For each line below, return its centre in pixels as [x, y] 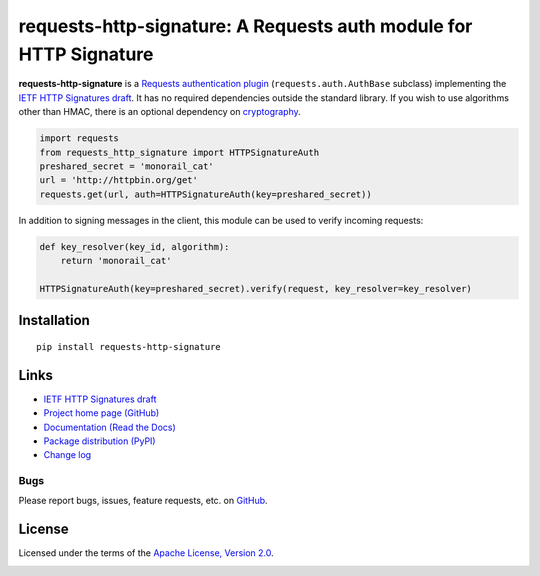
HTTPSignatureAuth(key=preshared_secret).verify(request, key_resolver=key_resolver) [255, 288]
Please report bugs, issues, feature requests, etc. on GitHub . [143, 501]
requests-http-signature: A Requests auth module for [245, 26]
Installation [54, 320]
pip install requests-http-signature [129, 346]
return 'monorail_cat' [116, 261]
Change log [67, 455]
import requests [79, 138]
